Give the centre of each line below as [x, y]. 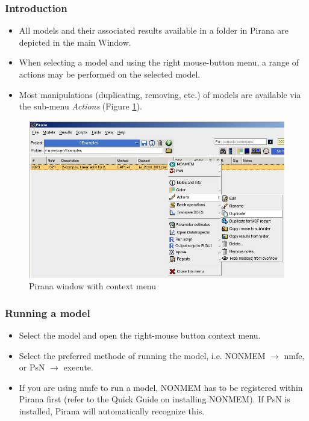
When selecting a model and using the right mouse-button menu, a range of [159, 62]
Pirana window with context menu [93, 286]
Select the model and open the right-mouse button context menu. [140, 335]
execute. [78, 367]
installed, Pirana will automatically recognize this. [112, 411]
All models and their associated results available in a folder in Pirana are [154, 30]
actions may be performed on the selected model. [110, 74]
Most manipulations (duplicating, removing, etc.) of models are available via [160, 94]
